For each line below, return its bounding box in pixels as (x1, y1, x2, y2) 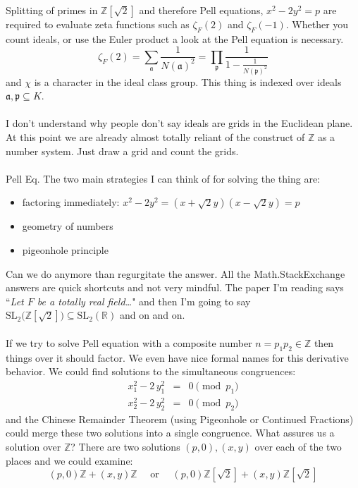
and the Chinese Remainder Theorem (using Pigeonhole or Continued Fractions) (6, 411, 354, 426)
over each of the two (254, 439, 342, 453)
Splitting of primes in (6, 3, 98, 17)
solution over (6, 439, 61, 453)
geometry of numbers (22, 219, 113, 233)
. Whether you (285, 17, 349, 31)
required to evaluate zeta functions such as (6, 17, 190, 31)
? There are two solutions (70, 439, 180, 453)
